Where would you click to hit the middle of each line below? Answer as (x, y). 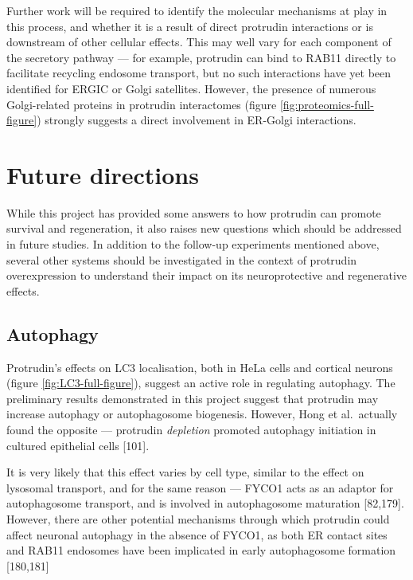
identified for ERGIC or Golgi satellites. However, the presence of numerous (191, 88)
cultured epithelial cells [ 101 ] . (78, 445)
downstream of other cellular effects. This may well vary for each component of (199, 42)
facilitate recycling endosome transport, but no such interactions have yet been (199, 73)
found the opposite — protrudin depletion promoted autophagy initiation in (191, 430)
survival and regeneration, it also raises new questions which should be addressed (204, 228)
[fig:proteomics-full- (327, 104)
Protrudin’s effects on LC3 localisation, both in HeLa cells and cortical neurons (200, 367)
